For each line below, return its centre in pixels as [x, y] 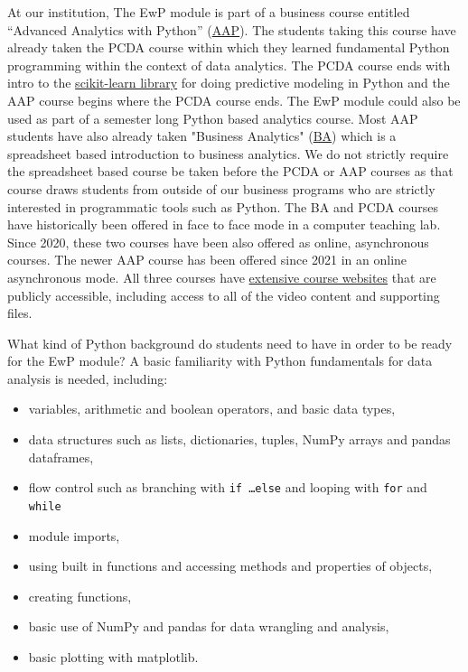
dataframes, [61, 457]
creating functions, [80, 596]
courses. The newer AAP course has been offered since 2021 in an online [207, 260]
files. [20, 313]
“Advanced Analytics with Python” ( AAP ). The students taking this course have [232, 29]
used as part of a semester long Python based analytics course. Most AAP [213, 118]
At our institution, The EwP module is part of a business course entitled [209, 12]
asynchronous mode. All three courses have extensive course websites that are [222, 277]
